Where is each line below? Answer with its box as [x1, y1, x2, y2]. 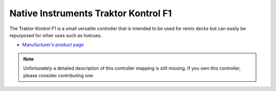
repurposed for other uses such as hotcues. [9, 32, 102, 38]
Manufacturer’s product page [22, 42, 84, 48]
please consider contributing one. [23, 72, 95, 78]
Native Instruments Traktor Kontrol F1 [9, 8, 172, 19]
